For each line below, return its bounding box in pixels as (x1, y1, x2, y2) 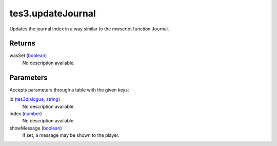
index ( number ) (9, 111, 42, 117)
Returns (9, 39, 36, 48)
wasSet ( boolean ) (9, 52, 47, 59)
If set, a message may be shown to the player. (22, 132, 120, 138)
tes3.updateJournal (9, 8, 96, 19)
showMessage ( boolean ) (9, 125, 62, 131)
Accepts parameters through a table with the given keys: (9, 86, 129, 93)
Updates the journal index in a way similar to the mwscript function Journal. (9, 26, 169, 32)
